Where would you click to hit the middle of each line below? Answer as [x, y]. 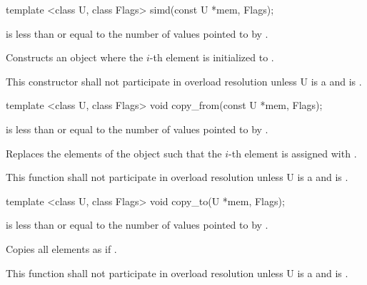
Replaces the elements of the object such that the [114, 153]
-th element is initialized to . [212, 57]
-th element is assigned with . [293, 153]
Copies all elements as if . [61, 248]
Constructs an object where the [75, 57]
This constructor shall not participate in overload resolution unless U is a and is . [184, 81]
